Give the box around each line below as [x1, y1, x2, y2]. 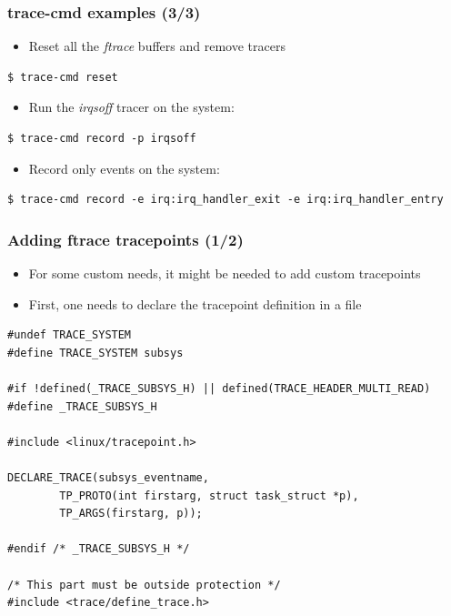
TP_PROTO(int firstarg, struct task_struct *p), [59, 489, 359, 502]
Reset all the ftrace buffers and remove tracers [28, 36, 286, 56]
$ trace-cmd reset [7, 70, 118, 84]
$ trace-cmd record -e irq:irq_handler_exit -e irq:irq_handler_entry [7, 193, 444, 207]
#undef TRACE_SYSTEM [7, 328, 132, 342]
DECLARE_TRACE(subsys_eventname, [7, 470, 209, 484]
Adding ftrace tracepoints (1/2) [7, 227, 244, 250]
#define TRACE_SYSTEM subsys [7, 346, 184, 359]
